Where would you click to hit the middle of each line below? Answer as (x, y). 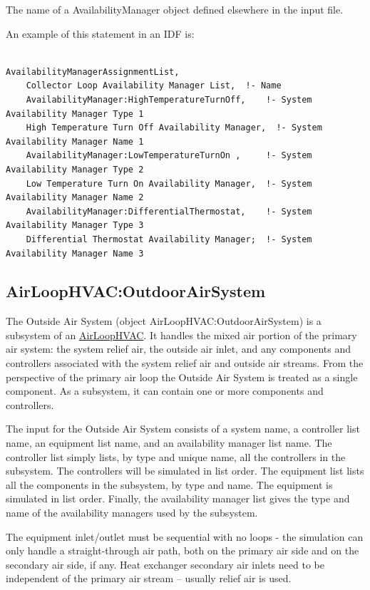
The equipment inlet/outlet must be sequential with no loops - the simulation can (185, 536)
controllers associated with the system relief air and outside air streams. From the (185, 363)
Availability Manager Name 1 (75, 141)
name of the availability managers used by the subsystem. (132, 513)
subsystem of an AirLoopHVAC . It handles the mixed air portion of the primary (181, 335)
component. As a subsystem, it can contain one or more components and (165, 391)
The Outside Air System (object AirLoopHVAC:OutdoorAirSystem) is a (164, 321)
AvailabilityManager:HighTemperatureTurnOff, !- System (169, 99)
